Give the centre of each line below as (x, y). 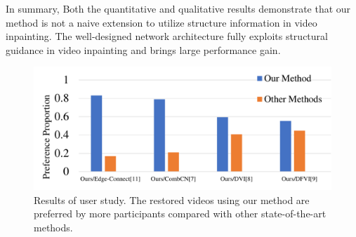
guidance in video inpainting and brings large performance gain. (143, 49)
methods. (53, 227)
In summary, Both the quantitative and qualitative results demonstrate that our (178, 8)
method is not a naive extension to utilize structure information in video (161, 22)
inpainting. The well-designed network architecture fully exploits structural (167, 36)
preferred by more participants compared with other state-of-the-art (180, 214)
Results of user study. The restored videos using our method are (172, 199)
